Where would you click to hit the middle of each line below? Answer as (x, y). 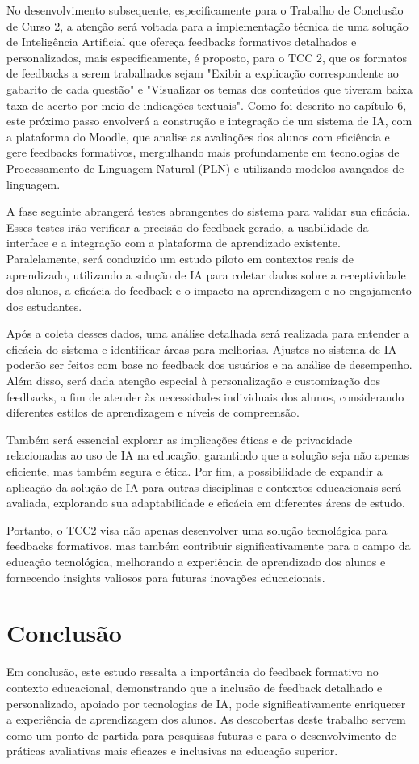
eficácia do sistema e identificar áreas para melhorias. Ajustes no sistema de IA (202, 348)
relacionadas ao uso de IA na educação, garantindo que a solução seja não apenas (208, 455)
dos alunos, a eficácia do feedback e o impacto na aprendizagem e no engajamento (209, 290)
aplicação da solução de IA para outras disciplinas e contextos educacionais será (204, 487)
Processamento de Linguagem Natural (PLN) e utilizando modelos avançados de (205, 168)
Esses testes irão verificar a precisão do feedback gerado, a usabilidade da (188, 227)
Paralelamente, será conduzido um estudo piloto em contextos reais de (180, 258)
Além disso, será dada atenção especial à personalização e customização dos (193, 381)
